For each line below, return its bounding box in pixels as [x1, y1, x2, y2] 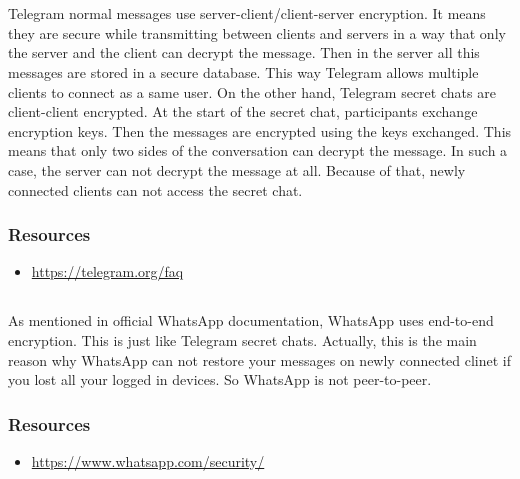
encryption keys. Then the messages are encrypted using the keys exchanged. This [8, 120, 512, 141]
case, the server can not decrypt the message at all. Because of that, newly [8, 159, 466, 180]
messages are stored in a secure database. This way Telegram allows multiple [8, 61, 479, 82]
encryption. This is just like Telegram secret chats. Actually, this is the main [8, 329, 477, 350]
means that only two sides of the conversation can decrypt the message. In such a [8, 140, 508, 161]
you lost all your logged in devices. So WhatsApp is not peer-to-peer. [8, 369, 432, 390]
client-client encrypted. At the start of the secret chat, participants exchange [8, 101, 478, 122]
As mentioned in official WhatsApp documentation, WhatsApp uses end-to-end [8, 310, 494, 331]
